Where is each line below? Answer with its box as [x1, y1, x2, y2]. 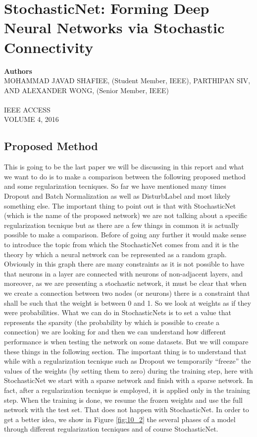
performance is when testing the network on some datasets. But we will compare [4, 336, 249, 346]
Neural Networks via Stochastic [4, 17, 225, 38]
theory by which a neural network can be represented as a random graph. [4, 249, 227, 259]
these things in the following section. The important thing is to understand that [4, 346, 247, 356]
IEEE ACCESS [4, 104, 51, 114]
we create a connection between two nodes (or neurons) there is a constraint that [4, 287, 250, 298]
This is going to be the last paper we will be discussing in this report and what [4, 162, 244, 172]
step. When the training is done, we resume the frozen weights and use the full [4, 394, 243, 405]
